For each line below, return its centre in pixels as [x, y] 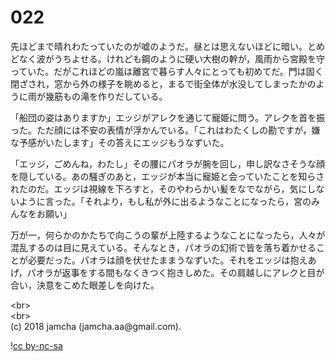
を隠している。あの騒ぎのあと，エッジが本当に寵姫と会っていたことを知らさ [167, 176]
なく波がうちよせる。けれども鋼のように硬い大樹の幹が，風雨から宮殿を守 [171, 58]
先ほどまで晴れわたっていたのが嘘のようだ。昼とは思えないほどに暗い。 [159, 46]
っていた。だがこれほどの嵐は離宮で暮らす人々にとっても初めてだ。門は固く [167, 71]
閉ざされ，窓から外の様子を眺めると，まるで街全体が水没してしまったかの [163, 83]
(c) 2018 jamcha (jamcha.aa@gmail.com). [96, 326]
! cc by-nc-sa [36, 345]
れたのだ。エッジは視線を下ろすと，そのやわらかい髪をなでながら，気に [159, 188]
